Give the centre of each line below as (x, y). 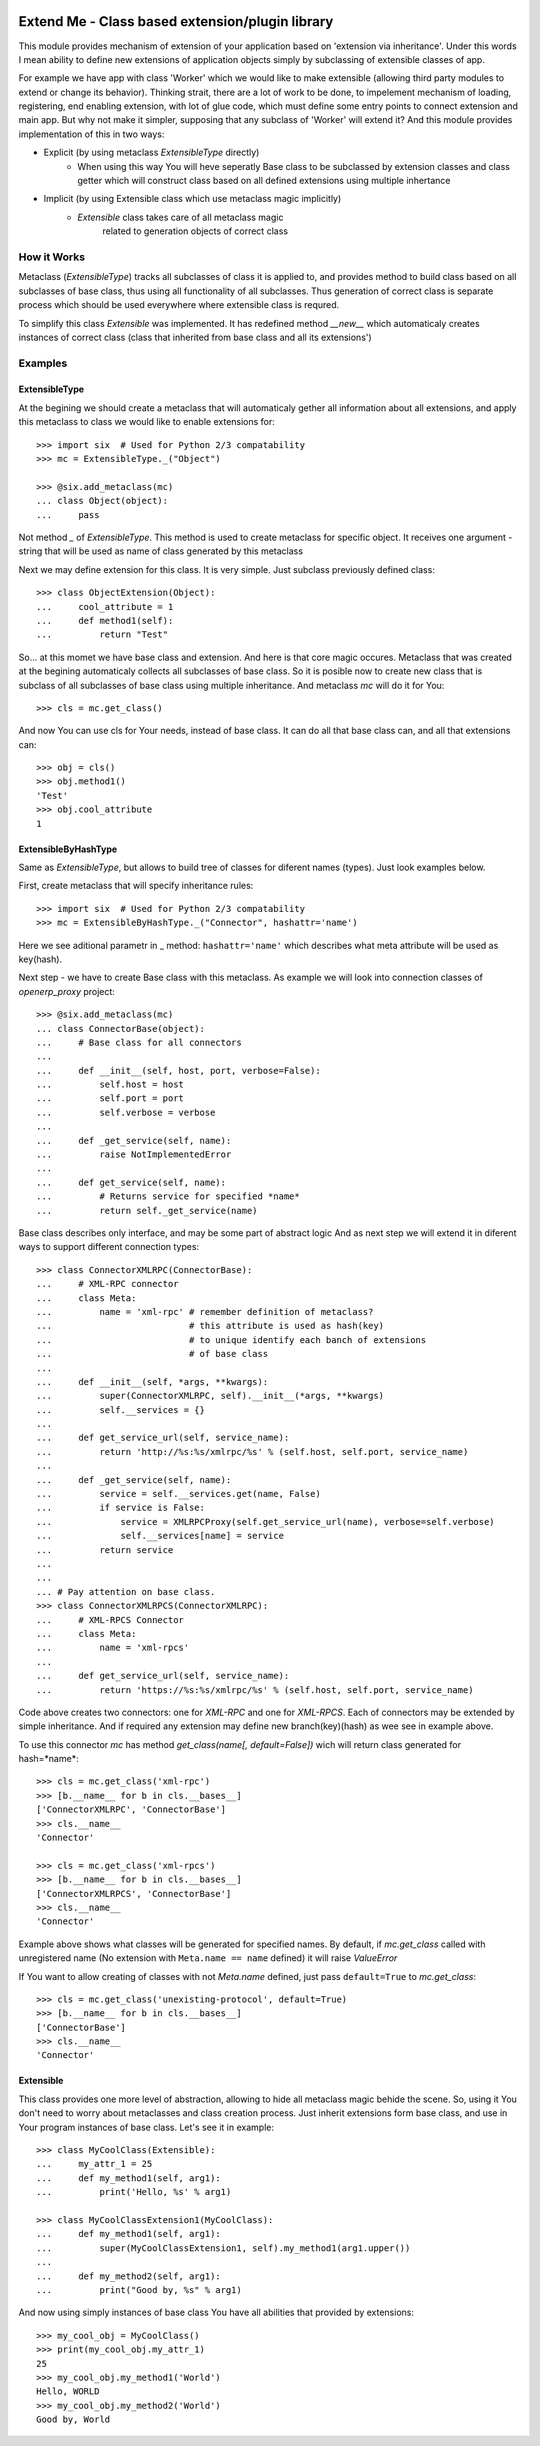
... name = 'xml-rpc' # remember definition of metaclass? (205, 1311)
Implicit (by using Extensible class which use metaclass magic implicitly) (192, 199)
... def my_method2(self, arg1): (129, 2276)
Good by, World (73, 2419)
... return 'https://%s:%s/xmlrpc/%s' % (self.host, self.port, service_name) (255, 1689)
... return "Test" (102, 634)
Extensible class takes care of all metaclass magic (180, 217)
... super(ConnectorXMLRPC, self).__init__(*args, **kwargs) (210, 1396)
